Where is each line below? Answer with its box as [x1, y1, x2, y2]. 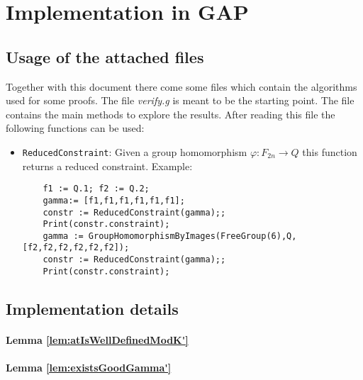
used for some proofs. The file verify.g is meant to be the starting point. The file [6, 93, 354, 108]
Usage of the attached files [6, 45, 204, 67]
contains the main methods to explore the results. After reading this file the [6, 106, 335, 121]
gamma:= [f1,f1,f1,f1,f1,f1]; [43, 195, 185, 206]
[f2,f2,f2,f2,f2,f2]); [22, 242, 130, 253]
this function [302, 144, 357, 159]
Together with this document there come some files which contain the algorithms [6, 79, 357, 94]
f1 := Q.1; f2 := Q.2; [43, 184, 150, 194]
